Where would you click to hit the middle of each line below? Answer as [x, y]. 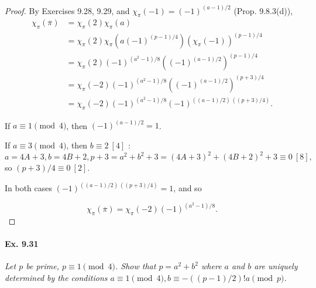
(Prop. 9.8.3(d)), [263, 10]
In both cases [29, 188]
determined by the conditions [56, 278]
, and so [188, 188]
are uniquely [276, 266]
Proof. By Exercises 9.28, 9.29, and [67, 10]
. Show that [135, 266]
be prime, [42, 266]
